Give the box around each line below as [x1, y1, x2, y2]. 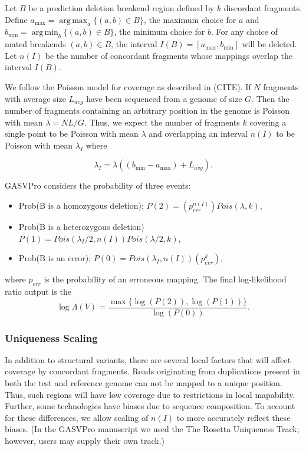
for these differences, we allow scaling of [5, 411, 149, 423]
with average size [5, 92, 66, 104]
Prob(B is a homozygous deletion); [18, 199, 144, 211]
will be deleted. [242, 38, 297, 50]
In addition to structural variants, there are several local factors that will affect [5, 353, 291, 366]
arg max [59, 16, 88, 25]
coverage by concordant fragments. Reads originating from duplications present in [5, 365, 300, 377]
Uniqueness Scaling [5, 330, 98, 345]
